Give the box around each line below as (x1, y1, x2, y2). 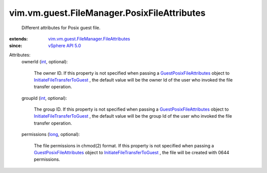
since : (9, 43, 22, 49)
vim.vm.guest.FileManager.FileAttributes (48, 36, 131, 42)
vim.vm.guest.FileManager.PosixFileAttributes (9, 7, 206, 18)
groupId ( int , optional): (21, 95, 67, 101)
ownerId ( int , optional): (21, 59, 68, 65)
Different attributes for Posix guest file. (21, 25, 101, 31)
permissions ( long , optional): (21, 131, 80, 137)
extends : (9, 36, 28, 42)
